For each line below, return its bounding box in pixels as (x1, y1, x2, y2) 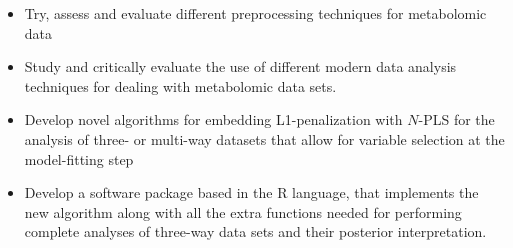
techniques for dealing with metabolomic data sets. (24, 75, 337, 96)
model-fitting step (24, 148, 134, 169)
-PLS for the (418, 109, 495, 130)
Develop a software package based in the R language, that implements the (24, 182, 479, 203)
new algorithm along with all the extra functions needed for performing (24, 201, 462, 222)
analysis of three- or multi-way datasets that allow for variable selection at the (24, 128, 505, 149)
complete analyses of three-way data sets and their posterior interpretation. (24, 221, 487, 242)
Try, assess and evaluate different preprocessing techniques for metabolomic (24, 3, 487, 23)
